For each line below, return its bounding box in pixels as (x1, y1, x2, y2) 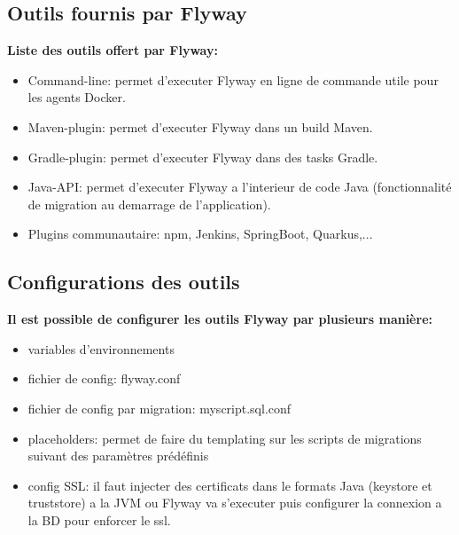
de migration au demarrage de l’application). (27, 194, 271, 213)
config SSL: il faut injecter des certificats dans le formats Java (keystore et (27, 476, 432, 494)
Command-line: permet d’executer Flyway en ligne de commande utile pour (27, 70, 439, 89)
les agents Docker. (27, 88, 126, 106)
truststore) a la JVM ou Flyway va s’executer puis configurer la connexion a (27, 493, 442, 512)
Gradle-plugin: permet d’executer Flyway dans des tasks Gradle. (27, 147, 378, 166)
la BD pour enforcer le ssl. (27, 510, 171, 529)
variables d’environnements (27, 339, 175, 358)
